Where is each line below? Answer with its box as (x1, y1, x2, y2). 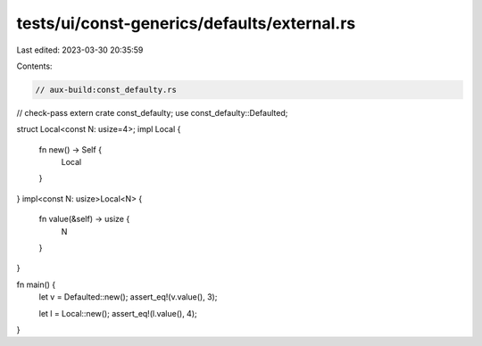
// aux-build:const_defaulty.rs (35, 85, 178, 95)
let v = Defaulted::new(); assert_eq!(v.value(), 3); (38, 292, 218, 302)
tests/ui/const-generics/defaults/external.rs (16, 13, 356, 33)
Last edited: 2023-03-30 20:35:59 (16, 45, 144, 55)
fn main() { (16, 279, 56, 290)
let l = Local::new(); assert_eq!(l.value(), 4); (38, 308, 197, 318)
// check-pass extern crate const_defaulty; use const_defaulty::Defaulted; (16, 107, 288, 118)
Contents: (16, 61, 53, 71)
